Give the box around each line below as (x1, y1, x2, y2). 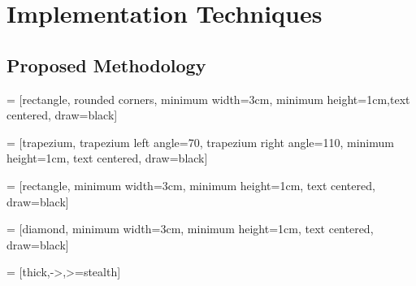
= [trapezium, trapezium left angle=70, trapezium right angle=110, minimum (6, 133, 394, 150)
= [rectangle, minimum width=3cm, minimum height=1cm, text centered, (6, 176, 375, 193)
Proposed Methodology (6, 52, 206, 77)
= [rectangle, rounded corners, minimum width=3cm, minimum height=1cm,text (6, 90, 410, 107)
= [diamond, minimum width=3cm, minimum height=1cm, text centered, (6, 220, 374, 237)
